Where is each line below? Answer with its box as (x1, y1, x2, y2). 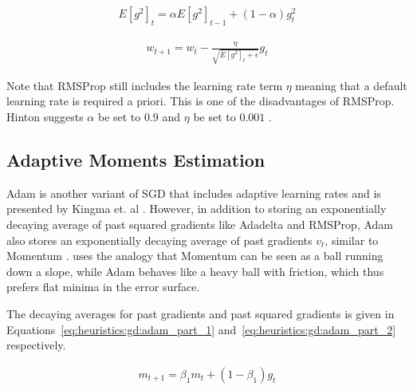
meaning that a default (295, 77, 407, 93)
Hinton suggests (6, 108, 84, 125)
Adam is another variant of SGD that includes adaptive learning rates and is (6, 184, 381, 201)
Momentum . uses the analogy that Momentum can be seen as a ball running (6, 247, 383, 264)
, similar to (324, 231, 379, 248)
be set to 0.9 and (97, 108, 181, 125)
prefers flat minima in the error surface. (6, 278, 200, 295)
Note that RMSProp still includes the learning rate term (6, 77, 283, 93)
